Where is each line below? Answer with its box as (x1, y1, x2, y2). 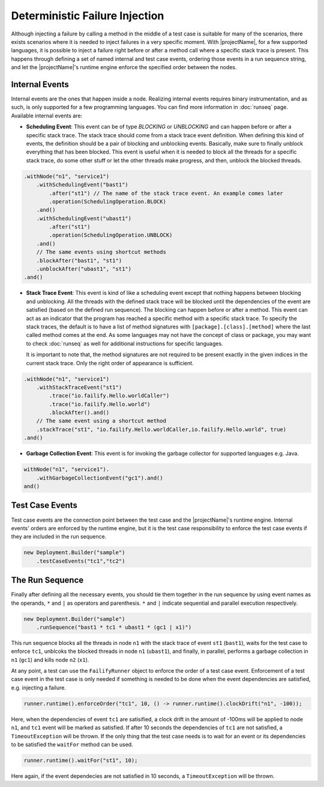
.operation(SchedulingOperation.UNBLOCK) (49, 232, 173, 239)
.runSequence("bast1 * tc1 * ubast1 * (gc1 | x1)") (36, 623, 192, 631)
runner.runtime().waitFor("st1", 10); (23, 757, 138, 764)
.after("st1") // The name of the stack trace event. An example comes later (49, 190, 283, 197)
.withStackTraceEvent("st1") (36, 384, 122, 390)
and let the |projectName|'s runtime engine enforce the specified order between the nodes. (11, 64, 237, 71)
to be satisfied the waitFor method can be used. (11, 741, 133, 748)
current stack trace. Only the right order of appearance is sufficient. (26, 359, 194, 366)
